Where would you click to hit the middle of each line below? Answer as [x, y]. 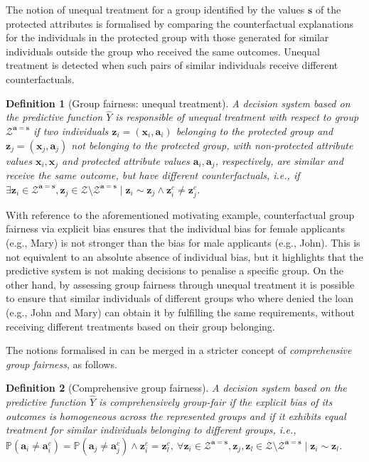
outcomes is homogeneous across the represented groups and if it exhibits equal [176, 415]
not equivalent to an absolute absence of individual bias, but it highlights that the [184, 256]
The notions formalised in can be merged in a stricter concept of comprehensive [179, 350]
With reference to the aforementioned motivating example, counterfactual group [180, 214]
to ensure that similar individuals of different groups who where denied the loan [180, 298]
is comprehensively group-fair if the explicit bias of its [216, 402]
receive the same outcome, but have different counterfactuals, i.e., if [153, 175]
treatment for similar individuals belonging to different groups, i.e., [151, 430]
